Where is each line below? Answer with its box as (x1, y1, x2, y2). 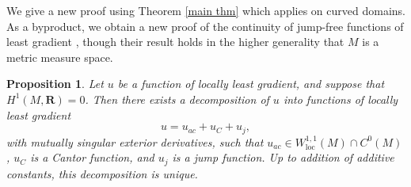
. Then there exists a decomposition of (85, 90, 269, 107)
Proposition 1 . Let (6, 75, 104, 92)
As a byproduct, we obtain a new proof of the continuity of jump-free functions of (6, 17, 404, 34)
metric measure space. (6, 48, 113, 65)
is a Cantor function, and (30, 149, 154, 166)
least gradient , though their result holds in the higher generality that (6, 33, 344, 50)
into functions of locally (283, 90, 398, 107)
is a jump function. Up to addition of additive (172, 149, 394, 166)
